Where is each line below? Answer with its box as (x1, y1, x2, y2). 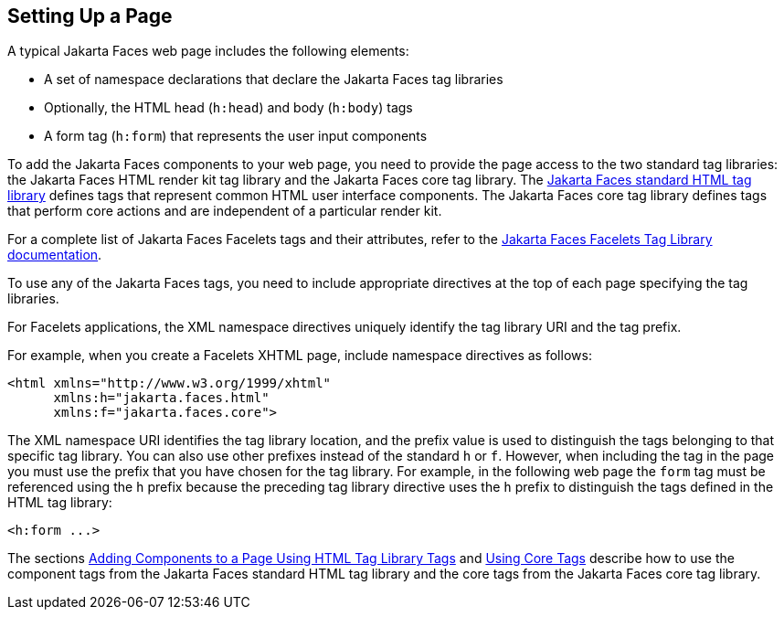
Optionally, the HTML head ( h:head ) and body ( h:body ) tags (44, 100, 413, 116)
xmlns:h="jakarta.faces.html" (53, 390, 270, 406)
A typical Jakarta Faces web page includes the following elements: (7, 43, 409, 59)
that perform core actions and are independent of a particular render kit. (7, 203, 442, 219)
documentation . (7, 247, 102, 263)
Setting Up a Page (7, 5, 173, 27)
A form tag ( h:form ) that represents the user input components (44, 128, 428, 144)
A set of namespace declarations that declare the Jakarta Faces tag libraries (44, 71, 503, 88)
